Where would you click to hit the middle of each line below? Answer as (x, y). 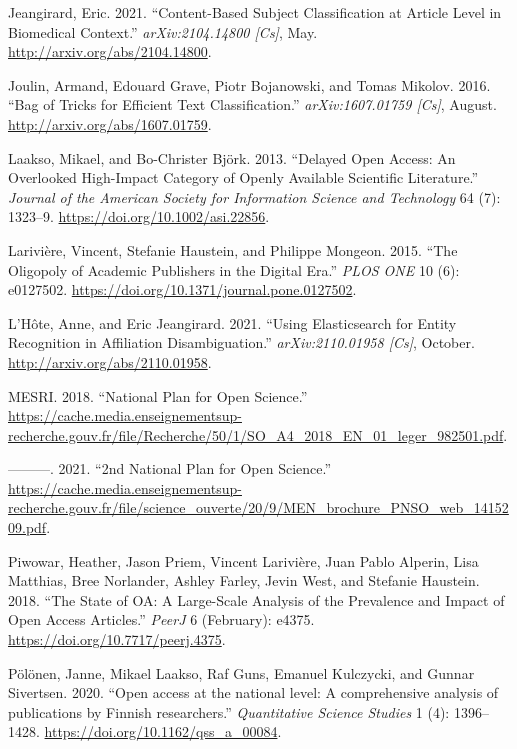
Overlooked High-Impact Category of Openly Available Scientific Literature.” (243, 177)
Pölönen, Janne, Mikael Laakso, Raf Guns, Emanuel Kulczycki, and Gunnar (241, 672)
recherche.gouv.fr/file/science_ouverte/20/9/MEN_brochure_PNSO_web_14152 (258, 507)
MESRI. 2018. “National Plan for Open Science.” (158, 395)
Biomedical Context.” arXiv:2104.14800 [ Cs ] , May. (163, 31)
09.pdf (27, 527)
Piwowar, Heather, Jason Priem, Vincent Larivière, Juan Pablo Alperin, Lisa (243, 560)
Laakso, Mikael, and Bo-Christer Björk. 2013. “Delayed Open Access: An (232, 157)
